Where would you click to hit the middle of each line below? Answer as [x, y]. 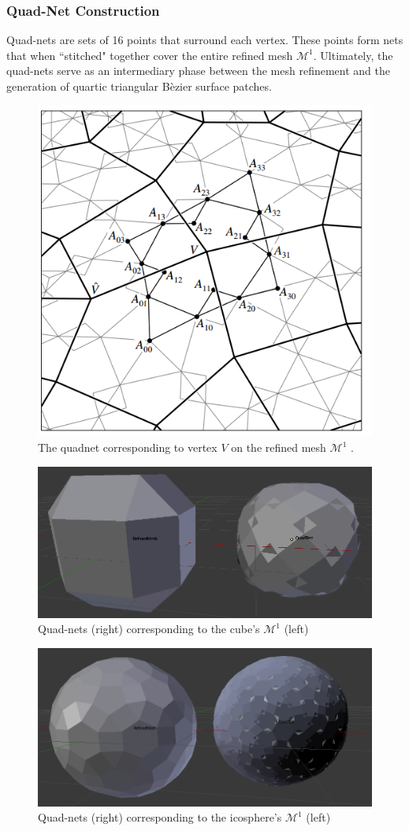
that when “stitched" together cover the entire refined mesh [150, 55]
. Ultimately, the [353, 55]
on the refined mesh [279, 447]
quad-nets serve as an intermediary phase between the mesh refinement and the [198, 71]
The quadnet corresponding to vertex [128, 447]
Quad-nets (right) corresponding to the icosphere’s [160, 817]
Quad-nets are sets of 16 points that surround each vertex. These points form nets [205, 40]
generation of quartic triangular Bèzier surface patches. [139, 86]
